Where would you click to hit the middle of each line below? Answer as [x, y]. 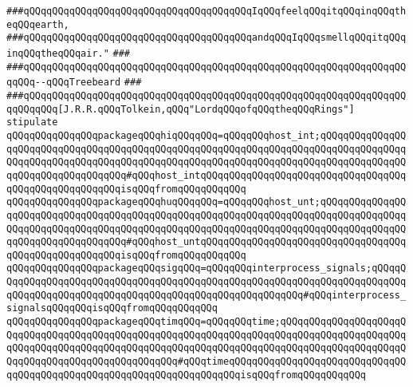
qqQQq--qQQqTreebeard [64, 83]
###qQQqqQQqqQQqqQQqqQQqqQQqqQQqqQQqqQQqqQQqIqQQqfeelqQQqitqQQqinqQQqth [206, 11]
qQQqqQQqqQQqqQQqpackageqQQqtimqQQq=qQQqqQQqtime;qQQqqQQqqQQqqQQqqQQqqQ [206, 322]
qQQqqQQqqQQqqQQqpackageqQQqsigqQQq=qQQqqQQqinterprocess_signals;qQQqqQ [206, 269]
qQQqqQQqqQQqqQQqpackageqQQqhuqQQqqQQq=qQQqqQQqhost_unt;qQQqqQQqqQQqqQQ [206, 202]
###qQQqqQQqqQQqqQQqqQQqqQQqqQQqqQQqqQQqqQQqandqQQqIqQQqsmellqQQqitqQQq [206, 38]
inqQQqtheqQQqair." [58, 53]
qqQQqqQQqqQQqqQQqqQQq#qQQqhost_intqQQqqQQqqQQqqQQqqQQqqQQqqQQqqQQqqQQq [206, 175]
